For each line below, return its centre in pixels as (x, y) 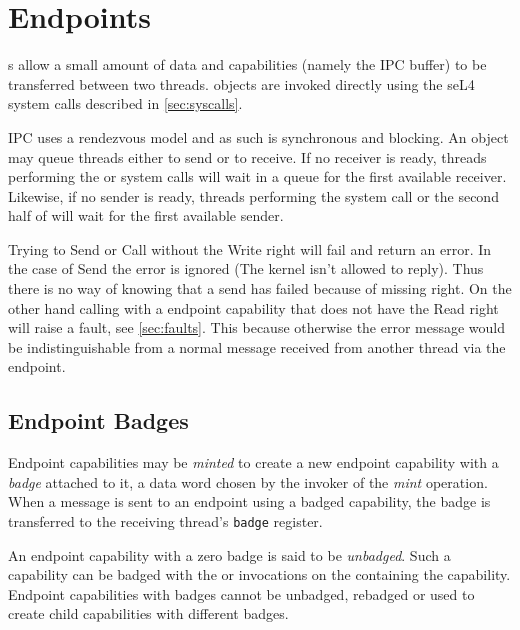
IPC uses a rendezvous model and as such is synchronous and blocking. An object (258, 136)
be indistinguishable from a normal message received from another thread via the (257, 346)
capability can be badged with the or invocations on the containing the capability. (259, 574)
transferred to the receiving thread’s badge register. (165, 521)
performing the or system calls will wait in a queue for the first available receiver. (257, 176)
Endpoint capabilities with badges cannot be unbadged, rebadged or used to (241, 593)
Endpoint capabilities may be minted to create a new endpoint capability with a (253, 462)
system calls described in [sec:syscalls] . (125, 103)
